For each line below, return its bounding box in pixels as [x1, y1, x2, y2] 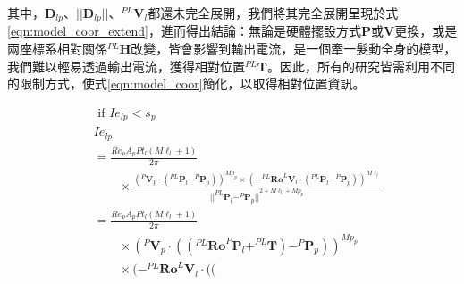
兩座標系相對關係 [7, 39, 107, 58]
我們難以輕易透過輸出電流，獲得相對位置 [7, 56, 245, 75]
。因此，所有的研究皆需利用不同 [266, 56, 455, 75]
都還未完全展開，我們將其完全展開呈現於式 [148, 4, 399, 21]
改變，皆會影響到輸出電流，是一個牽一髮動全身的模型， [131, 39, 457, 58]
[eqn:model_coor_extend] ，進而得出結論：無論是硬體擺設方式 [7, 21, 361, 40]
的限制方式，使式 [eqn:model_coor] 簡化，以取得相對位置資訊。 [7, 74, 366, 93]
